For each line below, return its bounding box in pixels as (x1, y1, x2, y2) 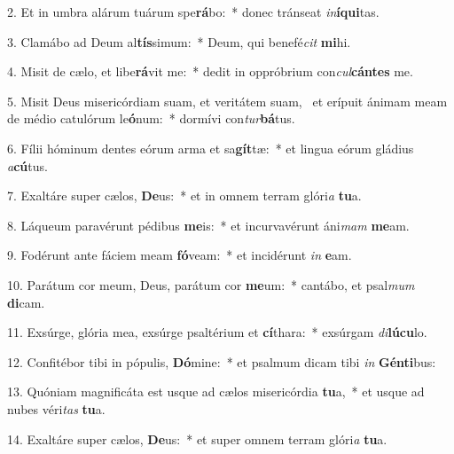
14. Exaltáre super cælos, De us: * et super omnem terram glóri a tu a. (7, 429, 387, 448)
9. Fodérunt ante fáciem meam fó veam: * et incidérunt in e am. (7, 246, 352, 264)
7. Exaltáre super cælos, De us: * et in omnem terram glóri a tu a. (7, 186, 362, 205)
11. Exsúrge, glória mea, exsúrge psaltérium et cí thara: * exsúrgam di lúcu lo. (7, 323, 427, 341)
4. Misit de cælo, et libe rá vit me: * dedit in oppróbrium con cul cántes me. (7, 62, 413, 81)
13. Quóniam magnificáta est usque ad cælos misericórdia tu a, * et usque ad (7, 382, 425, 401)
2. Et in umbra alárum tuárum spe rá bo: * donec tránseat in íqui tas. (7, 3, 380, 20)
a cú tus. (7, 156, 48, 175)
